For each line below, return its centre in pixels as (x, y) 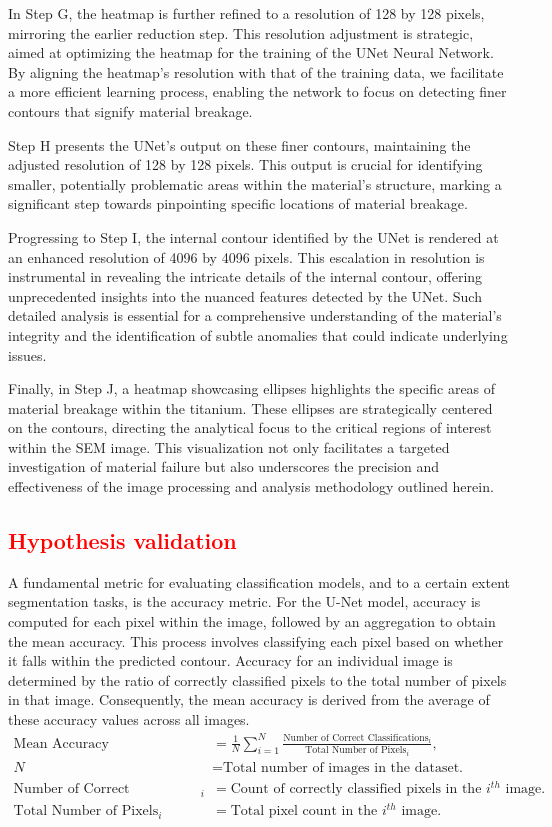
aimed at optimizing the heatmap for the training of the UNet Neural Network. (251, 52)
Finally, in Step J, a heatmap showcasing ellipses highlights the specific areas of (252, 388)
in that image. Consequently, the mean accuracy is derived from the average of (249, 699)
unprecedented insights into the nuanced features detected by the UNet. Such (245, 295)
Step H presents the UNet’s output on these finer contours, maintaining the (239, 144)
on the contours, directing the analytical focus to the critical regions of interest (250, 427)
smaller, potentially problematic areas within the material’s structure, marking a (255, 183)
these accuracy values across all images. (129, 719)
